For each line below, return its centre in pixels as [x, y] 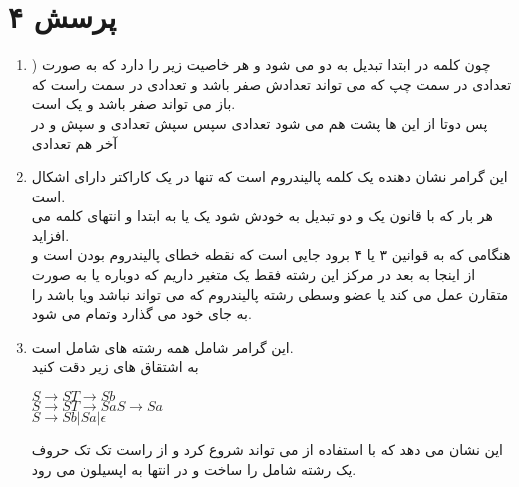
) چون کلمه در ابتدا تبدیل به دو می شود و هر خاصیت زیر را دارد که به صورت [261, 64]
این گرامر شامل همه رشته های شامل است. [162, 346]
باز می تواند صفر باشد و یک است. [133, 103]
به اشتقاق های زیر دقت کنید [115, 366]
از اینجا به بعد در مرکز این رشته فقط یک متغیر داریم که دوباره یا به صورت [253, 274]
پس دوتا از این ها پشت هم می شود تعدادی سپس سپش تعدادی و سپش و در [259, 122]
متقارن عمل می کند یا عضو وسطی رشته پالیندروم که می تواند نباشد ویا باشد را [270, 293]
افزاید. [50, 234]
